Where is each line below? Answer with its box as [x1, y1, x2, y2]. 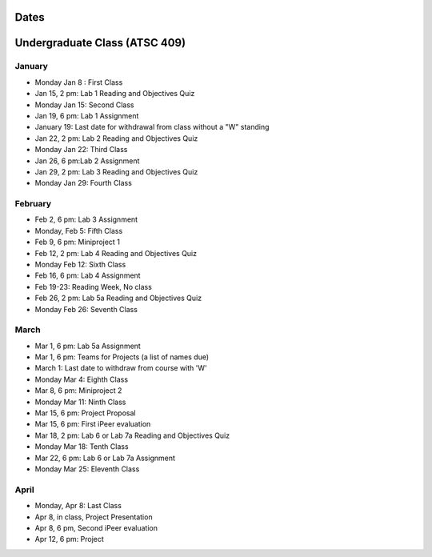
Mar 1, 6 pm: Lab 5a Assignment [34, 341, 142, 351]
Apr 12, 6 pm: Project [34, 535, 104, 544]
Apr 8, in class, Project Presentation [34, 512, 153, 522]
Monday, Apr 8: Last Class [34, 501, 122, 511]
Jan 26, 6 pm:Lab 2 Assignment [34, 156, 140, 166]
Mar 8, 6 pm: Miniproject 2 [34, 386, 122, 395]
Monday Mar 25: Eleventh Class [34, 464, 140, 474]
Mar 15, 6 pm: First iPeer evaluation [34, 419, 151, 429]
